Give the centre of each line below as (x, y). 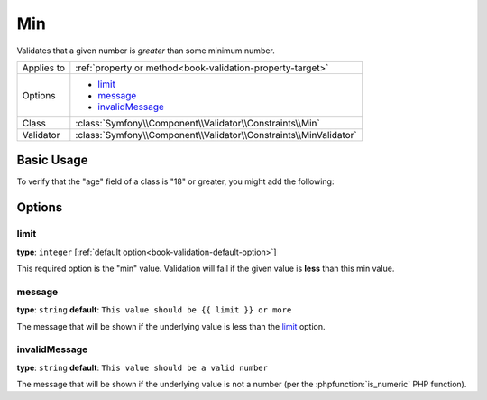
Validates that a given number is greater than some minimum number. (146, 51)
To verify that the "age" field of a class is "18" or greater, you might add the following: (175, 181)
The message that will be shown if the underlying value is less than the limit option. (171, 326)
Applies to (44, 68)
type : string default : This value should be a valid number (142, 367)
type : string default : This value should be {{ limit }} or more (154, 310)
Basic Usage (52, 160)
